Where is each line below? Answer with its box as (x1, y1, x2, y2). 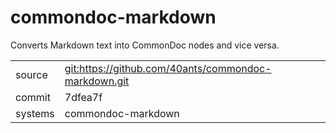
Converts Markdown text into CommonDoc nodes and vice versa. (10, 39, 280, 51)
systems (15, 106, 55, 120)
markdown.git (64, 74, 130, 88)
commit (15, 90, 51, 104)
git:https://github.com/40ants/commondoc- (64, 61, 272, 75)
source (15, 67, 48, 81)
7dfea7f (64, 90, 103, 104)
